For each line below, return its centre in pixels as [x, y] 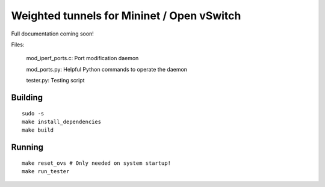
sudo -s [33, 113]
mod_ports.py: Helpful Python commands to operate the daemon [107, 69]
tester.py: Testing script [55, 81]
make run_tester [46, 172]
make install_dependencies [62, 121]
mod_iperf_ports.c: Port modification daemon [82, 58]
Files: [18, 44]
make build [38, 130]
